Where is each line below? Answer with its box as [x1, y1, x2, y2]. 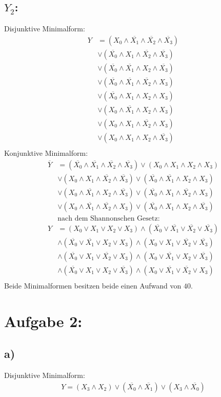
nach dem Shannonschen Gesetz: [57, 214, 160, 222]
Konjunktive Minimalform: [4, 148, 88, 158]
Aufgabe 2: [4, 310, 83, 331]
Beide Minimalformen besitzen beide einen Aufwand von [4, 280, 182, 291]
